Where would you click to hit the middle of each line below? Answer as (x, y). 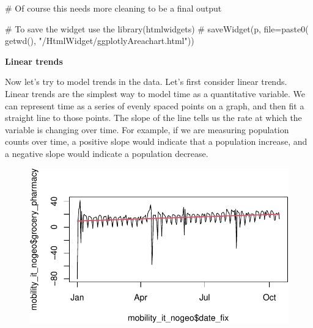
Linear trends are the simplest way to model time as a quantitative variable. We (155, 93)
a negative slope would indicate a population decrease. (107, 153)
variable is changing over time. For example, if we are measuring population (147, 129)
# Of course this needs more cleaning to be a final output (113, 8)
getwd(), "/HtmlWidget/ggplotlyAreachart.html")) (100, 41)
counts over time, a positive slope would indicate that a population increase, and (156, 141)
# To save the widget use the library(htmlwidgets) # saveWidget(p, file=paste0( (157, 28)
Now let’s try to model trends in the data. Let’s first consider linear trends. (146, 82)
